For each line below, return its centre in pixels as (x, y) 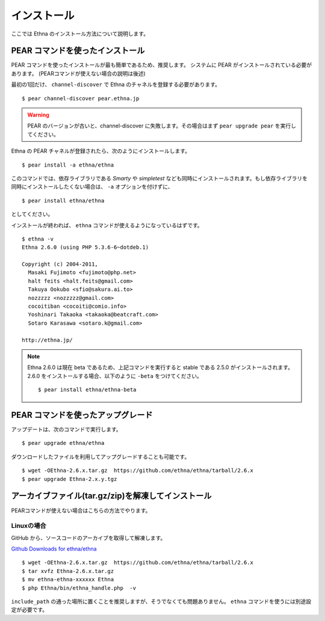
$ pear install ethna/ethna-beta (87, 390)
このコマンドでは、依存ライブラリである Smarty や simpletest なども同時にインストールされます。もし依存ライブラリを (159, 178)
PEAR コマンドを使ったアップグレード (82, 415)
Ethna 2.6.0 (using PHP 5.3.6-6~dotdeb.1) (85, 247)
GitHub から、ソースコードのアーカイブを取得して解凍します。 (88, 537)
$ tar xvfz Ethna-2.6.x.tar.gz (68, 571)
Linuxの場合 (29, 526)
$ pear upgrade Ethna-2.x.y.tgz (70, 479)
